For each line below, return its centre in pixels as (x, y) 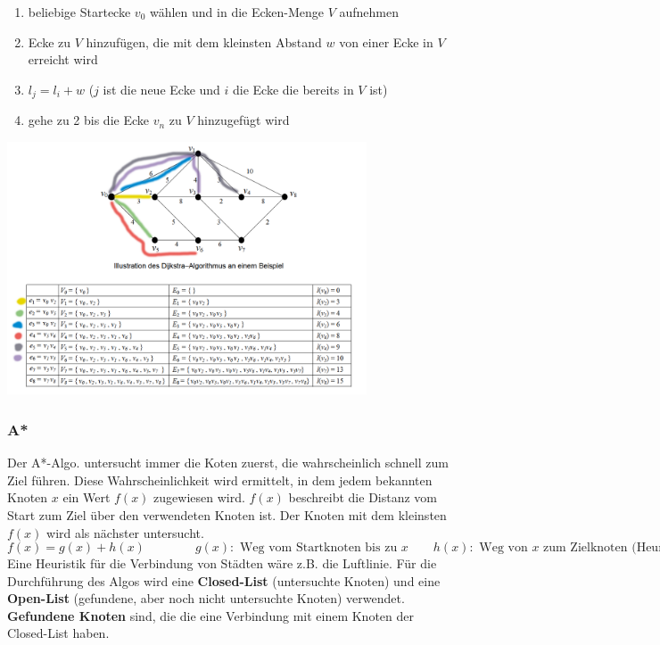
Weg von (503, 548)
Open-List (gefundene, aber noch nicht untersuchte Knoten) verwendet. (206, 598)
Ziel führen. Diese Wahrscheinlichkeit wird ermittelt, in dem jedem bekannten (220, 480)
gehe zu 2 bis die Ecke (88, 120)
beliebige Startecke (79, 12)
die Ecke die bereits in (293, 89)
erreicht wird (63, 59)
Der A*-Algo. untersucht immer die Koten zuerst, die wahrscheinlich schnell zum (228, 463)
